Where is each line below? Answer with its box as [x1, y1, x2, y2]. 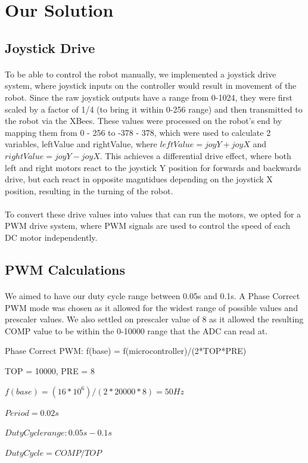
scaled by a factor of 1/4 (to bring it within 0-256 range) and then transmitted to [5, 102, 303, 115]
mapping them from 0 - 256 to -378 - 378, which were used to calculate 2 [5, 126, 271, 138]
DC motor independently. [5, 231, 98, 244]
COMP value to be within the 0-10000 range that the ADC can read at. [5, 324, 268, 337]
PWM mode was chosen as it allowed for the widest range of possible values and [5, 301, 298, 313]
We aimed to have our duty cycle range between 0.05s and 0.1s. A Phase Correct [5, 290, 300, 302]
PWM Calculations [5, 260, 126, 279]
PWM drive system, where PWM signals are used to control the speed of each [5, 219, 290, 232]
